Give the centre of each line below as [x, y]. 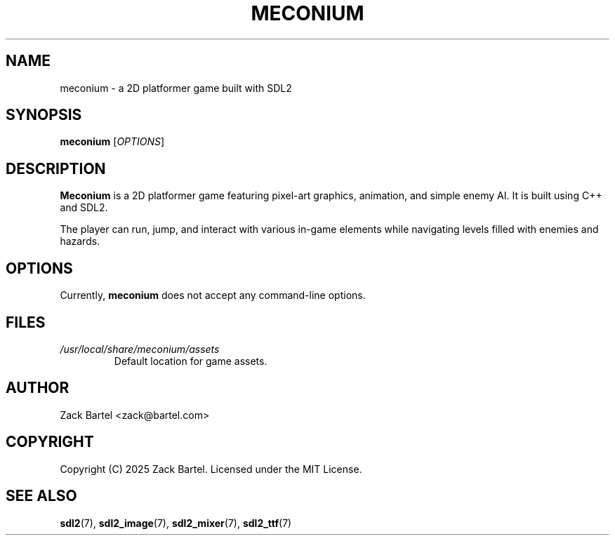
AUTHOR [38, 388]
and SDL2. [84, 208]
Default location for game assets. [191, 361]
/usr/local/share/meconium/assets [140, 349]
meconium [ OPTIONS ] [112, 142]
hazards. [80, 241]
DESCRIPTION [56, 168]
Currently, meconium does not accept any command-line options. [213, 295]
